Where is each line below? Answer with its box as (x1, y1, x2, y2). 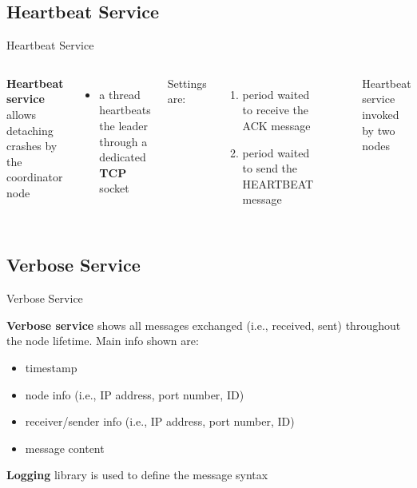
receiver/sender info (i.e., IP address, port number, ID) (25, 413, 295, 430)
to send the (242, 160, 298, 177)
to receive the (242, 101, 309, 118)
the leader (99, 117, 149, 133)
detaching (6, 121, 54, 138)
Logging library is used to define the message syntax (6, 466, 268, 483)
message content (25, 439, 105, 456)
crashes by (6, 137, 58, 154)
